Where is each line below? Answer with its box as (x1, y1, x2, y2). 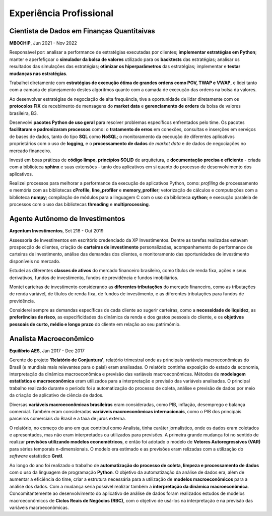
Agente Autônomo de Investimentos (9, 215, 125, 223)
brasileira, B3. (9, 110, 38, 116)
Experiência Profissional (9, 8, 114, 19)
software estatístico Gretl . (9, 453, 64, 459)
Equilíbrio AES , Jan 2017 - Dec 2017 (9, 348, 85, 354)
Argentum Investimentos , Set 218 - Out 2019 (9, 228, 104, 234)
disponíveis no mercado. (9, 258, 60, 264)
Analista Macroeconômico (9, 334, 94, 343)
